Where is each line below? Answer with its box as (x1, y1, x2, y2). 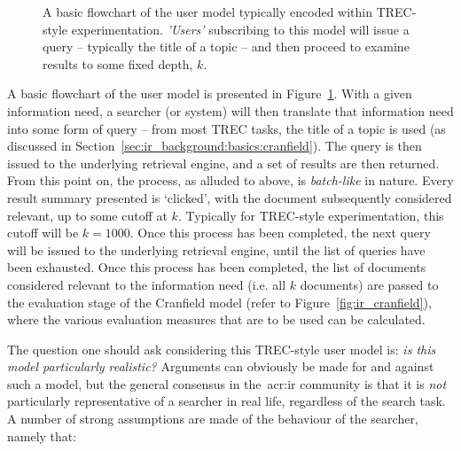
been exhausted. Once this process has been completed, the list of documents (7, 258, 426, 276)
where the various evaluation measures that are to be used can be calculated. (7, 310, 426, 329)
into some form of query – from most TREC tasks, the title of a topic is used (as (7, 119, 446, 137)
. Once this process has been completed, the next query (129, 223, 431, 242)
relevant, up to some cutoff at (7, 206, 168, 224)
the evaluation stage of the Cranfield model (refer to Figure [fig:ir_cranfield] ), (7, 292, 432, 311)
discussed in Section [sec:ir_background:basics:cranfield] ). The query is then (7, 136, 422, 155)
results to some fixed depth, (43, 54, 193, 73)
